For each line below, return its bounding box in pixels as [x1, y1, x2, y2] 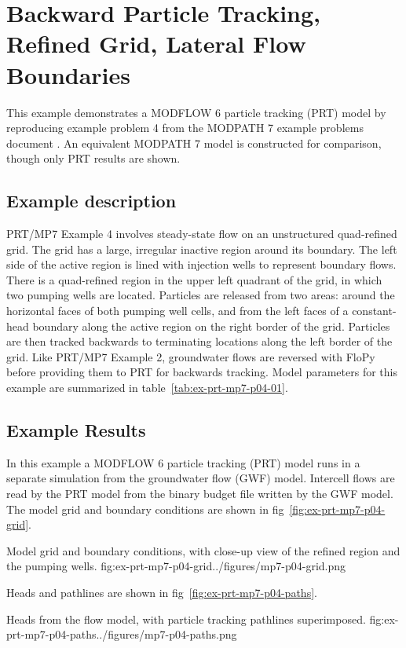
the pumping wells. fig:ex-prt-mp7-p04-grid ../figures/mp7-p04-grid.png [6, 558, 346, 574]
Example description [6, 189, 177, 213]
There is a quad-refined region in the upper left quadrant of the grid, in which [6, 271, 382, 287]
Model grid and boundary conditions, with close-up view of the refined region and [6, 542, 401, 558]
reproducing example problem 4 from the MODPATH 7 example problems [6, 119, 364, 136]
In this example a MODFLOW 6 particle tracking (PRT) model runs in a [6, 454, 360, 470]
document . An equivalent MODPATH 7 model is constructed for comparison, [6, 134, 382, 151]
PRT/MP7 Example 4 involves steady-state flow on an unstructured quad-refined [6, 225, 397, 242]
